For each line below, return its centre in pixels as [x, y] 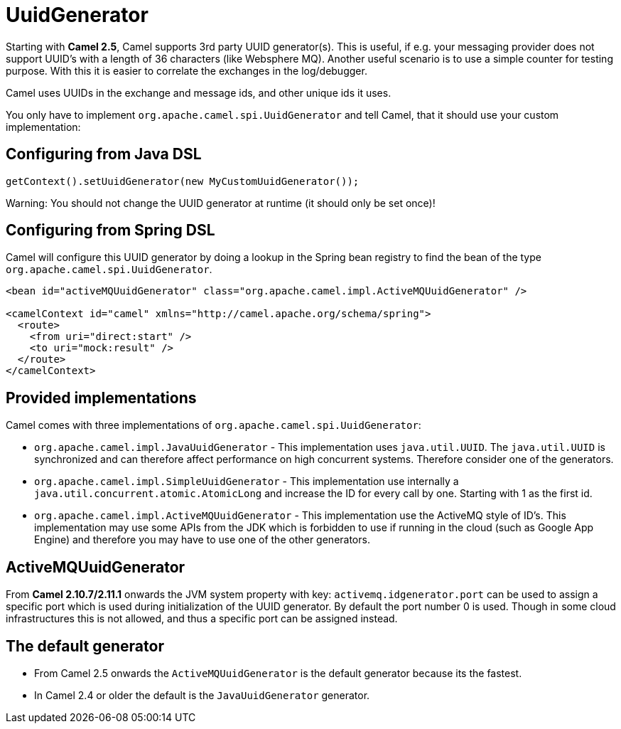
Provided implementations [101, 398]
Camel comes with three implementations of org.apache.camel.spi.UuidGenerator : [214, 425]
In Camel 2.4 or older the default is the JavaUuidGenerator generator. [202, 695]
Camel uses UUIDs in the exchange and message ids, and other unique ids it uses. [199, 92]
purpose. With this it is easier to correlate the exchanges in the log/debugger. [187, 70]
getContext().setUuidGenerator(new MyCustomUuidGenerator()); [183, 181]
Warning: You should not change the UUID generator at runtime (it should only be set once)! [221, 203]
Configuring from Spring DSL [110, 230]
